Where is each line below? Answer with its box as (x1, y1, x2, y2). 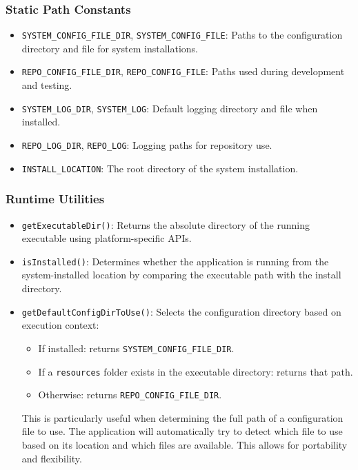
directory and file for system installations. (21, 41, 198, 55)
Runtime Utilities (6, 190, 105, 207)
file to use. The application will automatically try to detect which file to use (21, 424, 343, 438)
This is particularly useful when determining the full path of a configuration (21, 410, 344, 425)
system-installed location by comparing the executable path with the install (21, 267, 341, 282)
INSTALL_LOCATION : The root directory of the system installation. (21, 161, 299, 175)
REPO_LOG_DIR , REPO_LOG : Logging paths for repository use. (21, 137, 272, 152)
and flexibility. (21, 451, 82, 465)
